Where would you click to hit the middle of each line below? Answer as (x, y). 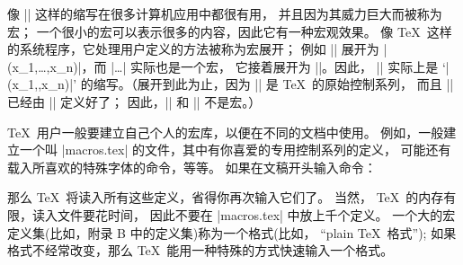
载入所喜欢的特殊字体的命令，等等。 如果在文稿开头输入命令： (192, 167)
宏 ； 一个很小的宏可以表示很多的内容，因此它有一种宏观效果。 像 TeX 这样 (230, 31)
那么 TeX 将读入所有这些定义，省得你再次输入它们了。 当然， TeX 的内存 (226, 197)
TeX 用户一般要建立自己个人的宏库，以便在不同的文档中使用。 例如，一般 (226, 132)
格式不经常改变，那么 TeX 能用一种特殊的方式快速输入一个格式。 (200, 250)
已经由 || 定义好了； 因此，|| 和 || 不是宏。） (134, 101)
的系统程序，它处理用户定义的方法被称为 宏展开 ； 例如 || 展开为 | (197, 49)
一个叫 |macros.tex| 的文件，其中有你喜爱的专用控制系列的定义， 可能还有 (235, 150)
